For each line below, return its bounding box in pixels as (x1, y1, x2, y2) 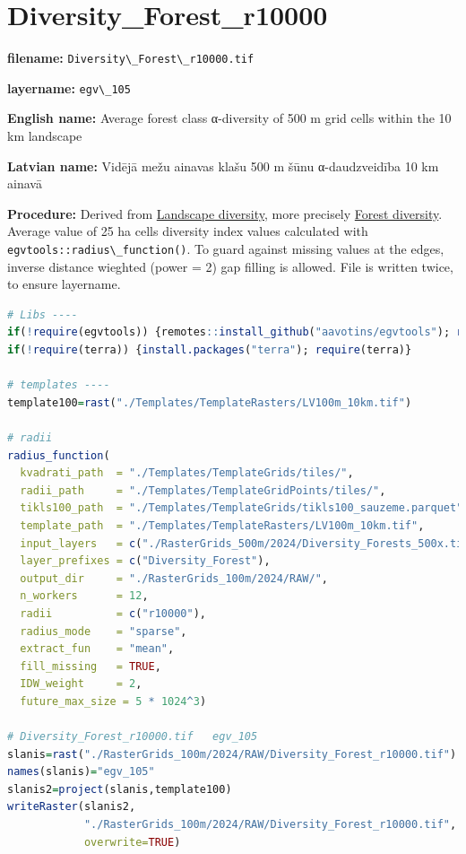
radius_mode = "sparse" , (20, 624, 187, 638)
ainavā (7, 174, 42, 193)
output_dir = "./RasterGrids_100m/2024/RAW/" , (20, 571, 328, 585)
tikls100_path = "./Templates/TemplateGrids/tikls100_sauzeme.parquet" (20, 501, 463, 515)
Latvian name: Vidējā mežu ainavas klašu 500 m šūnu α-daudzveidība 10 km (7, 156, 439, 175)
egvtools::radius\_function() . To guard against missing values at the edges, (7, 240, 444, 257)
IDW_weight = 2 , (20, 677, 142, 691)
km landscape (7, 126, 82, 145)
